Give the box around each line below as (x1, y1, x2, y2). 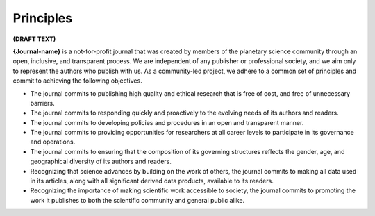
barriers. (30, 99, 55, 107)
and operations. (30, 138, 76, 146)
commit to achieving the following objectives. (12, 76, 142, 85)
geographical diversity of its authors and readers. (30, 157, 172, 166)
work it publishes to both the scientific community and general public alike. (30, 196, 245, 204)
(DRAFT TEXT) (12, 35, 56, 43)
